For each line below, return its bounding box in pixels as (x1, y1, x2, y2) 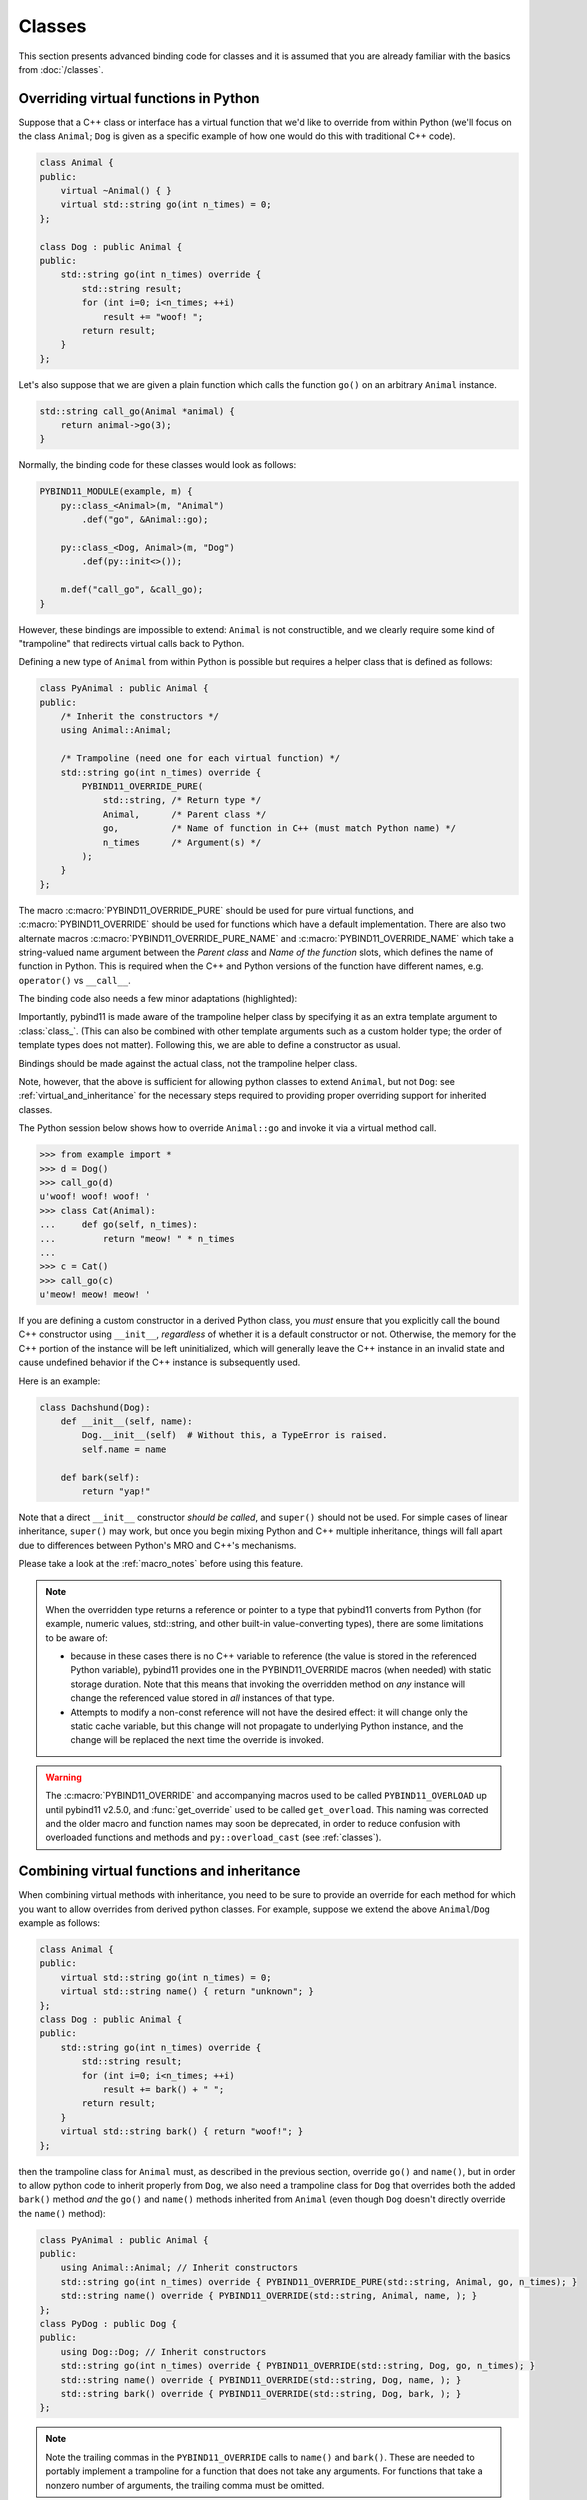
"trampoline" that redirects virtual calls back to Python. (18, 637, 245, 649)
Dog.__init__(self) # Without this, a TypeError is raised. (81, 1430, 388, 1441)
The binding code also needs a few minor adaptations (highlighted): (18, 993, 298, 1005)
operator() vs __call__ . (18, 974, 131, 986)
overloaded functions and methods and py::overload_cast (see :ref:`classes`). (45, 1831, 382, 1844)
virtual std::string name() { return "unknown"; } (60, 1986, 314, 1997)
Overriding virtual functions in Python (18, 90, 260, 107)
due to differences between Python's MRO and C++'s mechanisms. (18, 1539, 297, 1551)
